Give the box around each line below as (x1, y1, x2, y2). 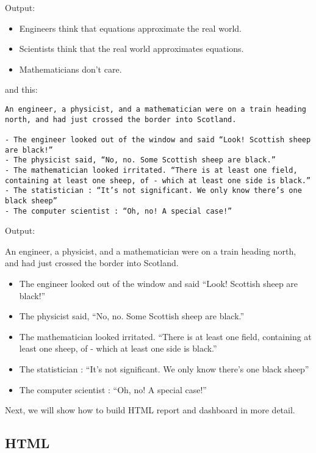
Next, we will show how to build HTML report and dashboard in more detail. (5, 404, 295, 416)
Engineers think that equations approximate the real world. (19, 21, 242, 34)
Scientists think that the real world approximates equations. (19, 42, 244, 55)
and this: (5, 83, 38, 96)
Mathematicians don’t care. (19, 62, 122, 75)
